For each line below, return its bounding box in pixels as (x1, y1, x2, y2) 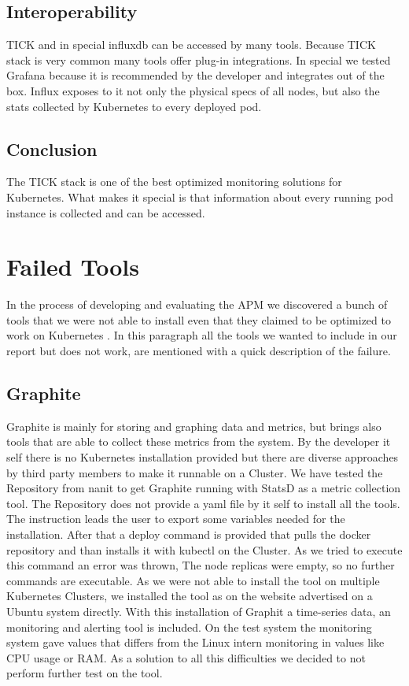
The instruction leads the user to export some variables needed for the (6, 510, 345, 527)
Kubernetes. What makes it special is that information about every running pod (6, 188, 394, 205)
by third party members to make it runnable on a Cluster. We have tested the (6, 464, 383, 480)
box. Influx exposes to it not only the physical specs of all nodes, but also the (6, 82, 380, 98)
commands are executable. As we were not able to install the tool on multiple (6, 572, 380, 588)
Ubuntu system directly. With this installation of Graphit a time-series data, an (6, 603, 391, 619)
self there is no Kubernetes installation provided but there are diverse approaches (6, 449, 399, 465)
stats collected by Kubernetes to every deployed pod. (6, 98, 262, 114)
